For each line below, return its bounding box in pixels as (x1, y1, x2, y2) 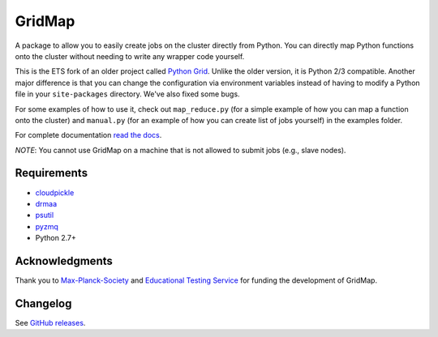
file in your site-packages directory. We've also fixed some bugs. (15, 89, 240, 99)
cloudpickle (35, 187, 75, 198)
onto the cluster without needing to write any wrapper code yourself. (15, 51, 245, 61)
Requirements (15, 166, 88, 180)
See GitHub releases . (15, 318, 86, 327)
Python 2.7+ (35, 233, 77, 243)
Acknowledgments (15, 254, 114, 267)
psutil (35, 211, 54, 220)
